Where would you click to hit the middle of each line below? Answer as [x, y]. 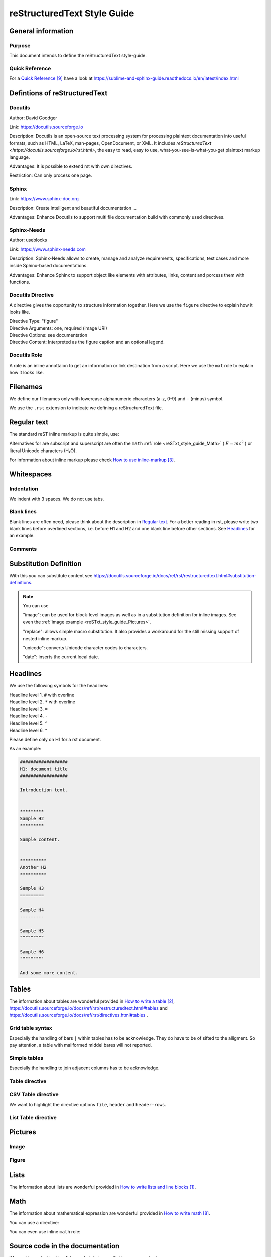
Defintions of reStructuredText [58, 93]
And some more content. [49, 973]
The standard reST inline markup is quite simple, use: [64, 434]
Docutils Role [26, 355]
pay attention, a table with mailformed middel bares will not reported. [81, 1045]
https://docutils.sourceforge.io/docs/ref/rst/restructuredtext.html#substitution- [175, 575]
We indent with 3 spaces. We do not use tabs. [57, 499]
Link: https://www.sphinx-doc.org [44, 199]
